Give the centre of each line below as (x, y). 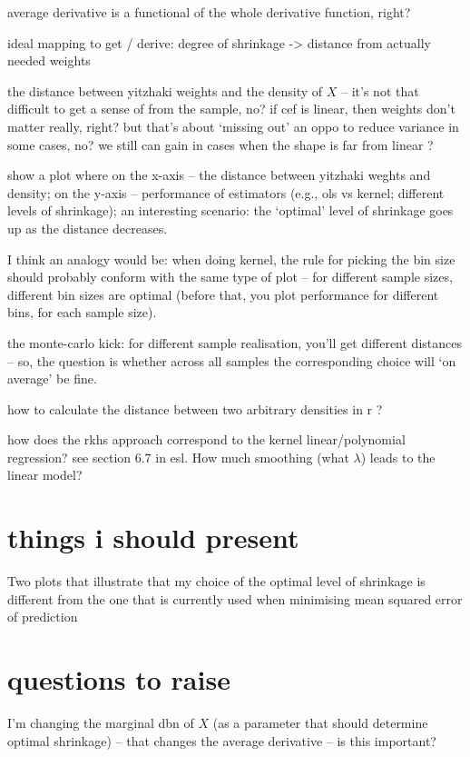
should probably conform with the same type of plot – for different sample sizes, (230, 277)
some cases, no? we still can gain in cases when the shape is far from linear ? (220, 144)
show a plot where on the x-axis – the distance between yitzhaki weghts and (219, 175)
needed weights (49, 60)
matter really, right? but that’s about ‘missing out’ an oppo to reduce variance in (233, 126)
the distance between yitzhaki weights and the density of (165, 90)
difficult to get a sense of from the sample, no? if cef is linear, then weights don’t (231, 109)
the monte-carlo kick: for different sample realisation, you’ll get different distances (235, 342)
